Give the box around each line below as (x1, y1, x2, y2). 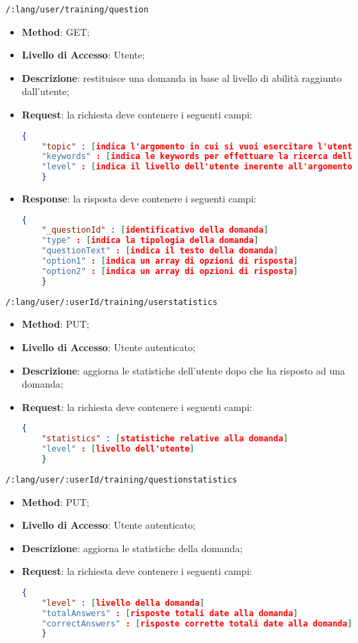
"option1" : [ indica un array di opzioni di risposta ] (41, 256, 298, 266)
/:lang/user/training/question (6, 5, 149, 14)
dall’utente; (21, 84, 70, 98)
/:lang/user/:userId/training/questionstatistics (6, 474, 238, 485)
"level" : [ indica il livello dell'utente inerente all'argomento (41, 162, 352, 172)
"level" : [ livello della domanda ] (41, 598, 204, 608)
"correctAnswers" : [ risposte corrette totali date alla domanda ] (41, 618, 352, 629)
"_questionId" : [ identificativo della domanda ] (41, 225, 268, 235)
